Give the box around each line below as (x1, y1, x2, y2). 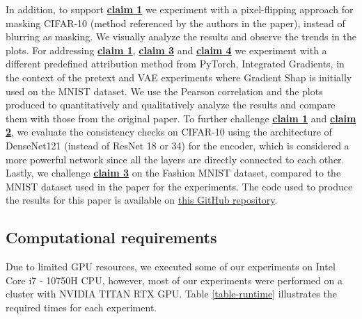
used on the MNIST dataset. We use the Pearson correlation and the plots (6, 83, 323, 98)
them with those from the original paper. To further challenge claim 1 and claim (6, 111, 356, 125)
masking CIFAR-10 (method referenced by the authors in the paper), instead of (6, 15, 345, 30)
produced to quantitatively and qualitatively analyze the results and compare (6, 97, 336, 112)
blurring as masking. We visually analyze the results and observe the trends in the (6, 29, 356, 44)
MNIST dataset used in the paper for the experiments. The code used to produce (6, 179, 353, 193)
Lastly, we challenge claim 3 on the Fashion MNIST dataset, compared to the (6, 165, 341, 180)
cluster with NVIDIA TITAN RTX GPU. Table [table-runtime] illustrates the (6, 286, 337, 301)
